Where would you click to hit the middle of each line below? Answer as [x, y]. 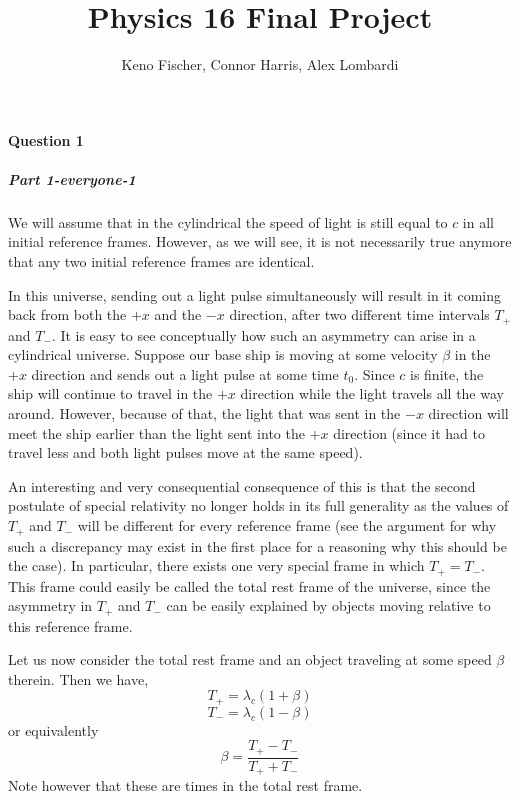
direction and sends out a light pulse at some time [185, 373]
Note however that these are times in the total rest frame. [185, 785]
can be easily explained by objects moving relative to [328, 605]
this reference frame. [70, 625]
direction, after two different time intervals [359, 314]
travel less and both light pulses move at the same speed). [185, 452]
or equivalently [53, 729]
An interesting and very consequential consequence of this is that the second [242, 485]
